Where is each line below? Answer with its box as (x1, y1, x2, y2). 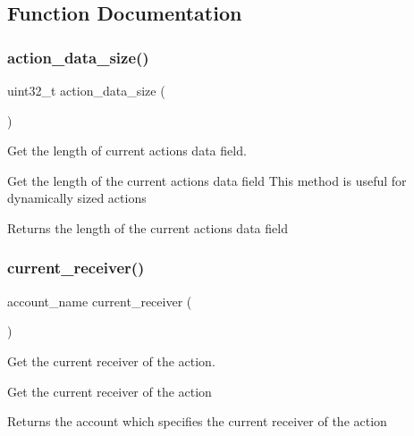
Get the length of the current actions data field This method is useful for (7, 171, 407, 189)
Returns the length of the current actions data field (7, 218, 288, 237)
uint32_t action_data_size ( (7, 81, 165, 99)
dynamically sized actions (7, 189, 147, 207)
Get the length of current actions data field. (7, 141, 247, 160)
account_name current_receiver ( (7, 291, 192, 310)
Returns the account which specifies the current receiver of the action (7, 412, 387, 431)
